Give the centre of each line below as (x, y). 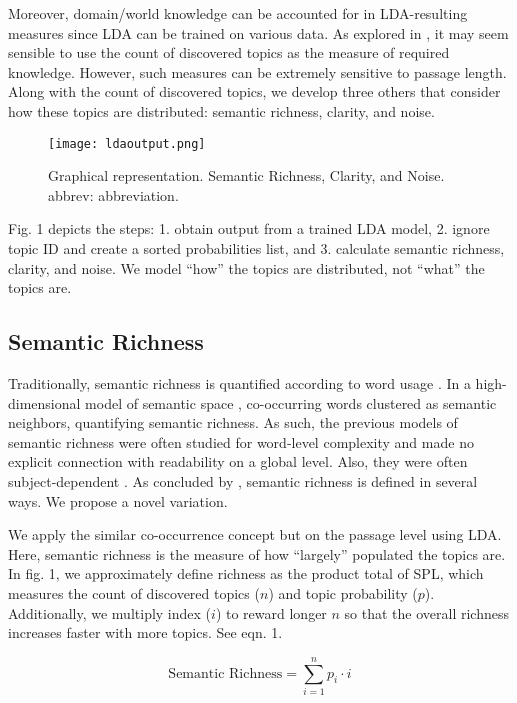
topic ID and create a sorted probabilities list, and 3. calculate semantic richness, (256, 248)
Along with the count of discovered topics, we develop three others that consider (254, 91)
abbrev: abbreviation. (113, 194)
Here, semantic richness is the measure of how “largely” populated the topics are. (257, 553)
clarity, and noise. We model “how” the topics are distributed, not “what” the (246, 267)
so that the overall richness (426, 612)
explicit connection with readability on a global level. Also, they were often (238, 461)
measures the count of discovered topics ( (134, 592)
